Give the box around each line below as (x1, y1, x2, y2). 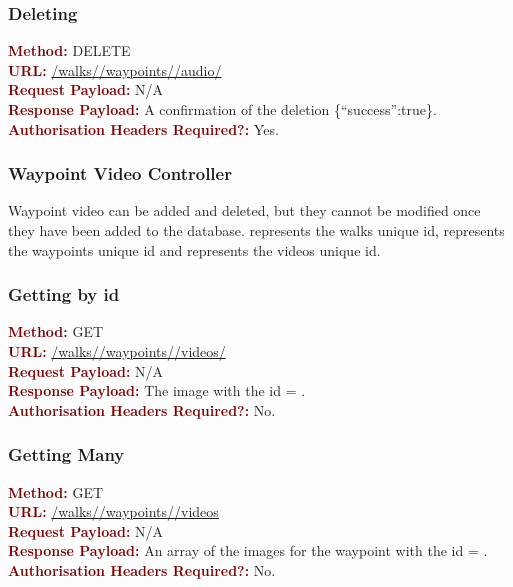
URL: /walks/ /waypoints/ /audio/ (8, 59, 222, 80)
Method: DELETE (8, 40, 131, 61)
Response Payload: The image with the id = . (8, 380, 306, 401)
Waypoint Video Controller (8, 161, 232, 186)
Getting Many (8, 442, 125, 467)
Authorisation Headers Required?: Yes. (8, 118, 279, 139)
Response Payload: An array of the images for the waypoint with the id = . (8, 540, 488, 561)
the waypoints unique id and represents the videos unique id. (8, 239, 381, 260)
